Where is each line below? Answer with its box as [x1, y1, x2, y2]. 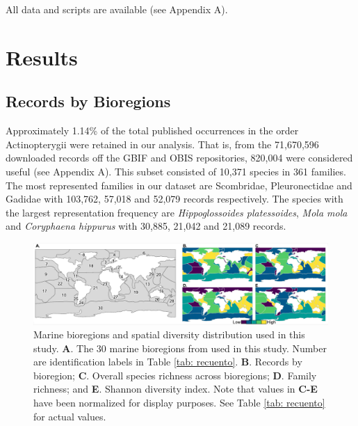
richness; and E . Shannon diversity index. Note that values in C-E [33, 381, 318, 396]
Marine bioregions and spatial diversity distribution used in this [33, 327, 305, 342]
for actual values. [33, 409, 106, 423]
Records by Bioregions [6, 90, 171, 112]
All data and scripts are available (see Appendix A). [6, 2, 228, 16]
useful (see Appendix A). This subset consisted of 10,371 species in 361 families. [6, 164, 346, 178]
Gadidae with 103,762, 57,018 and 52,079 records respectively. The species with [6, 191, 343, 206]
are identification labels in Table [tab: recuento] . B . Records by [33, 354, 302, 369]
